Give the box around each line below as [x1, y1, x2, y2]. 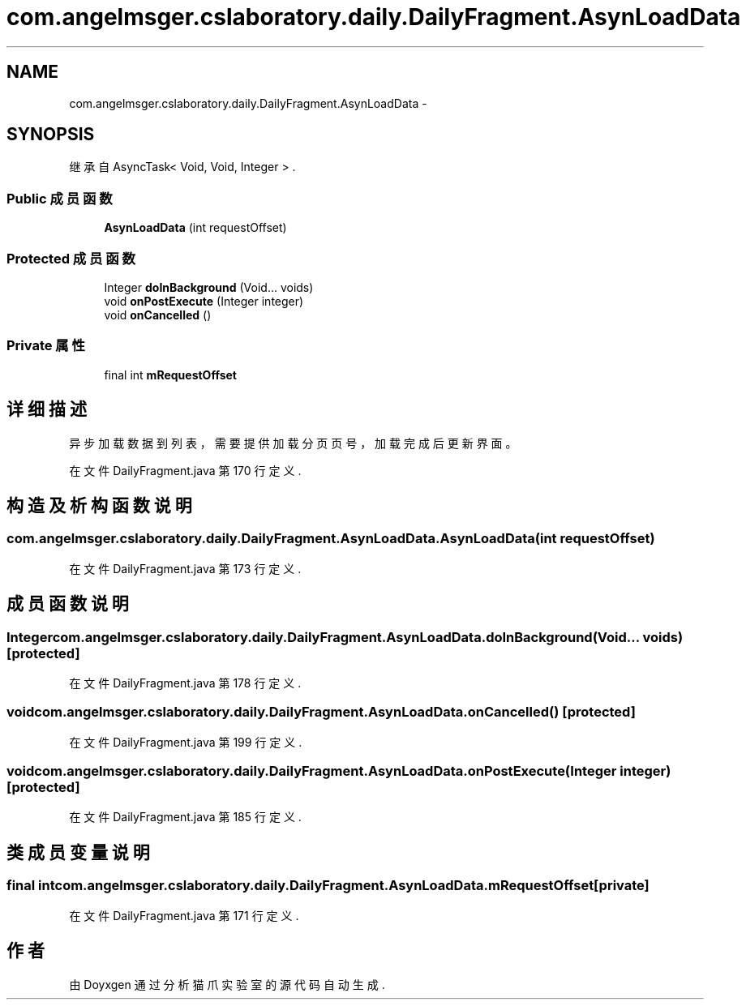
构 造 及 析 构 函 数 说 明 [6, 494, 192, 516]
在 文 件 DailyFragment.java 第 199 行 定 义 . [69, 734, 302, 749]
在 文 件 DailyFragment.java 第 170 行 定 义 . [69, 463, 302, 477]
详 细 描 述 [6, 399, 87, 420]
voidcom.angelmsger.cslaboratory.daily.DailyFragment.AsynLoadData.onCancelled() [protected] [6, 704, 636, 721]
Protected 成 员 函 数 [6, 250, 135, 267]
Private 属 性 [6, 337, 85, 354]
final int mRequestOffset [104, 367, 238, 382]
